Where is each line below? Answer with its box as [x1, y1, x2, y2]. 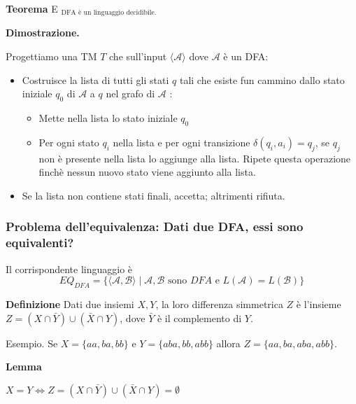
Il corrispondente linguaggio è [6, 261, 133, 276]
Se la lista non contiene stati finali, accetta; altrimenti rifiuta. [22, 188, 285, 202]
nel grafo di [106, 86, 155, 101]
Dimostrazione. [6, 25, 80, 40]
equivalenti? [6, 234, 74, 251]
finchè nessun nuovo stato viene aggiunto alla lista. [38, 165, 256, 179]
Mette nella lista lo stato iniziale [38, 111, 178, 125]
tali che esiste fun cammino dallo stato [179, 72, 345, 87]
